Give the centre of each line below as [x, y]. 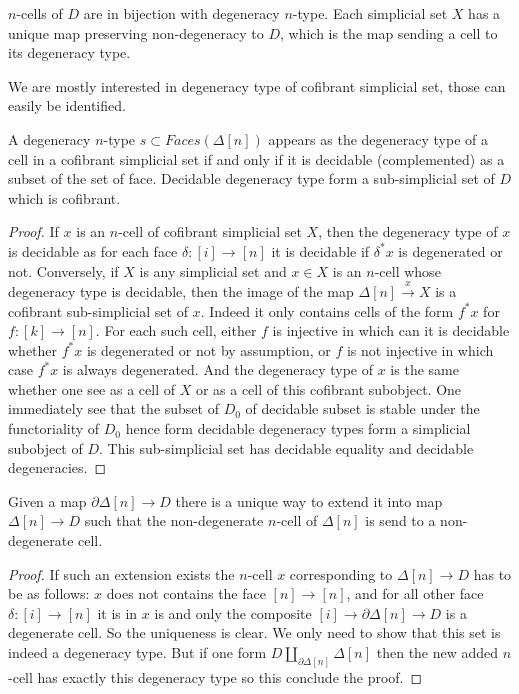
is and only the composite [233, 612]
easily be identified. [67, 105]
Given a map [47, 500]
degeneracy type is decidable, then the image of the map [181, 290]
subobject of [45, 447]
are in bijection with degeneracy [181, 13]
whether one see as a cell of [91, 388]
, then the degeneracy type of [408, 231]
